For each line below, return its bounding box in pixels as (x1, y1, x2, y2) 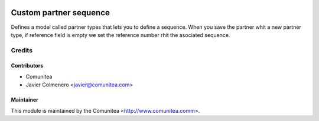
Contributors (11, 62, 44, 69)
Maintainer (11, 96, 38, 103)
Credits (11, 46, 32, 54)
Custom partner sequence (11, 8, 110, 18)
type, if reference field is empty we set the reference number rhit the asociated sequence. (11, 31, 230, 38)
